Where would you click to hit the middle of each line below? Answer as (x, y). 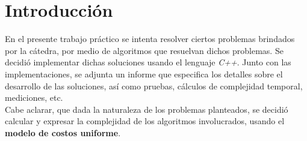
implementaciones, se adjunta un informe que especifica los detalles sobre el (144, 73)
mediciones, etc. (34, 97)
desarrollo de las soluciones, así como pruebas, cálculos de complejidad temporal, (154, 85)
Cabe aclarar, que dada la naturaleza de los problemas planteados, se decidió (147, 109)
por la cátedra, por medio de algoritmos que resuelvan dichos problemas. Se (144, 50)
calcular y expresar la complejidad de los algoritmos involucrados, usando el (145, 121)
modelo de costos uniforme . (63, 132)
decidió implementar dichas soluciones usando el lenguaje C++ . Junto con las (148, 62)
